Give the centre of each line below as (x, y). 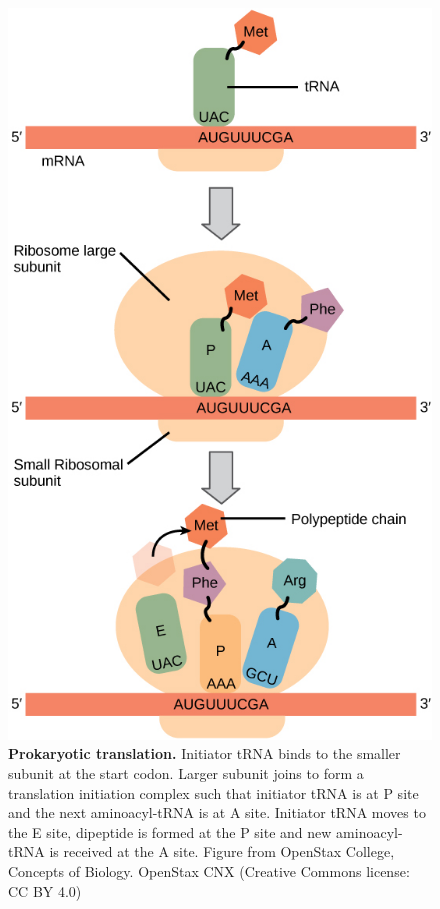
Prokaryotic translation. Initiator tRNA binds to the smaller (204, 753)
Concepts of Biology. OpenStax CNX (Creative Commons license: (209, 871)
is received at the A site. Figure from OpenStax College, (222, 851)
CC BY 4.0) (45, 890)
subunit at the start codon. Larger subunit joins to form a (186, 773)
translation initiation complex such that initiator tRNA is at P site (213, 792)
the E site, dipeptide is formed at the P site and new (170, 831)
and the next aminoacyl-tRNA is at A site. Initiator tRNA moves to (217, 812)
